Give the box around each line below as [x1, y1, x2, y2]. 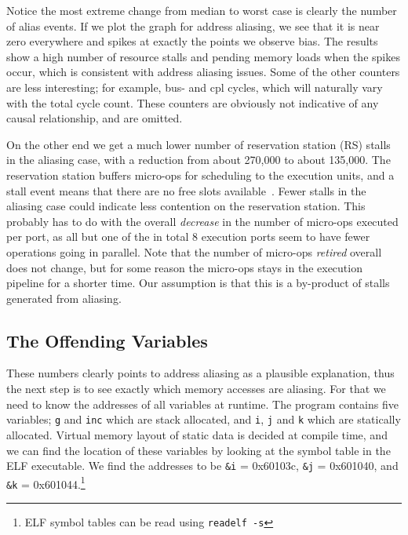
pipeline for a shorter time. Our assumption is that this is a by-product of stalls [6, 275, 390, 291]
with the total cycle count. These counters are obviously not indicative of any [6, 94, 379, 111]
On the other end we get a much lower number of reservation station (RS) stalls [6, 136, 391, 152]
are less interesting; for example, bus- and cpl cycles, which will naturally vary [6, 78, 383, 95]
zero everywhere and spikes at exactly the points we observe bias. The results [6, 33, 378, 49]
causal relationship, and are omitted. [6, 110, 183, 126]
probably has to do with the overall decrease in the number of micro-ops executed [6, 213, 399, 229]
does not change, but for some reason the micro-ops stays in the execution [6, 259, 362, 275]
